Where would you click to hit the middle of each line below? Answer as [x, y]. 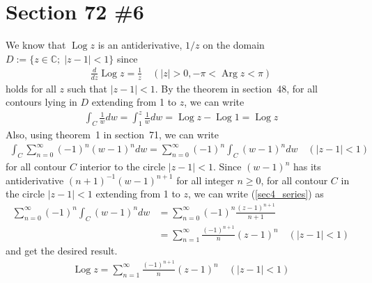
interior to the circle [123, 167]
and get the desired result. [62, 251]
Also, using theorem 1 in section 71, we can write [112, 135]
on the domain [234, 45]
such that [87, 88]
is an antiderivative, [140, 45]
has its [307, 167]
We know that [36, 45]
